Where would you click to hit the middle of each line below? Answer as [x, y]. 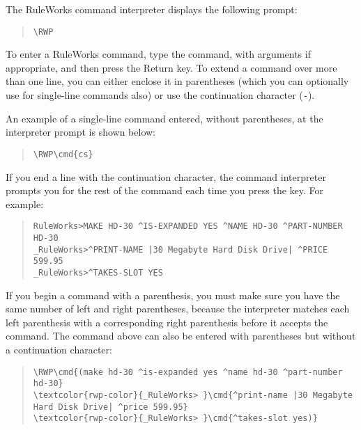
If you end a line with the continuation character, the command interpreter [166, 176]
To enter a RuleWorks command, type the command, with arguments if [158, 54]
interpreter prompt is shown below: [80, 132]
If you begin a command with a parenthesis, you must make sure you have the [173, 295]
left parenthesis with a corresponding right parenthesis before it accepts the [167, 322]
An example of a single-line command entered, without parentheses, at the [164, 118]
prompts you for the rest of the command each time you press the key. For [165, 190]
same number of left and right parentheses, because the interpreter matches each [178, 309]
